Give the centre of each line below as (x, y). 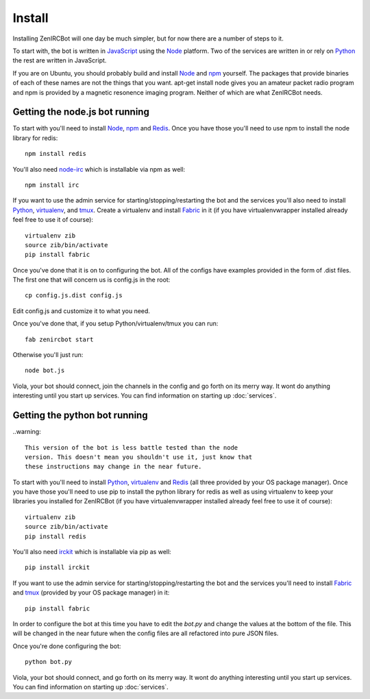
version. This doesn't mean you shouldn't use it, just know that (139, 457)
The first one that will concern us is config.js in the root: (91, 280)
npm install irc (52, 185)
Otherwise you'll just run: (48, 355)
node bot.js (45, 370)
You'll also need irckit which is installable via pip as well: (92, 552)
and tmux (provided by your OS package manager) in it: (91, 593)
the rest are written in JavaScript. (60, 60)
